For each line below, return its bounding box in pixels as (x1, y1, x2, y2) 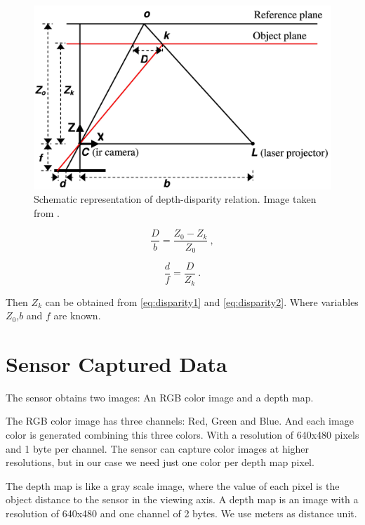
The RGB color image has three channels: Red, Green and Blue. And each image (6, 413, 354, 428)
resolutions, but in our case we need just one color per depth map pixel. (6, 455, 314, 470)
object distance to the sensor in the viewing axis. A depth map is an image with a (6, 492, 359, 507)
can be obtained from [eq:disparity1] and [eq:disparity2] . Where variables (45, 294, 359, 309)
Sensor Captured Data (6, 349, 227, 378)
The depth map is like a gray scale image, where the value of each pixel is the (6, 478, 340, 493)
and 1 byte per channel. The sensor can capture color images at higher (6, 441, 310, 456)
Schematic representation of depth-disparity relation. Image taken (34, 192, 317, 206)
